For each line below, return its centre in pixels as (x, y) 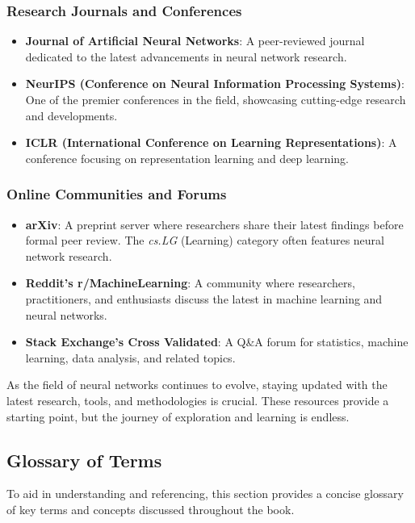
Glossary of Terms (84, 460)
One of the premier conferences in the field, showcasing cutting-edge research (216, 99)
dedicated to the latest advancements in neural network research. (186, 56)
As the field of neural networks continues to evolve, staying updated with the (197, 385)
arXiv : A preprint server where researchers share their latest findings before (214, 224)
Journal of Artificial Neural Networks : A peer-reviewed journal (195, 41)
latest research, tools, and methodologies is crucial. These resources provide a (198, 400)
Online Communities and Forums (117, 194)
